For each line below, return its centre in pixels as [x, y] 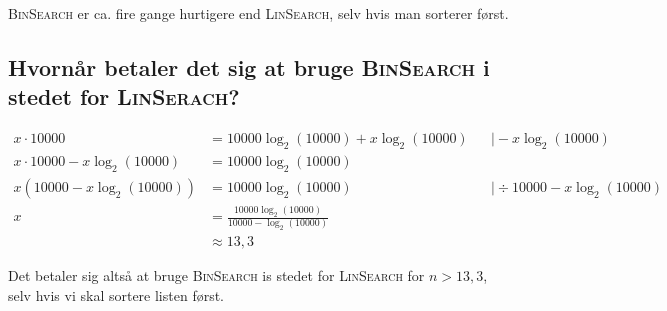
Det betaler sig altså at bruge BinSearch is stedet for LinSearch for [216, 275]
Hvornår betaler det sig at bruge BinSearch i [249, 66]
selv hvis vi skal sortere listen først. [116, 294]
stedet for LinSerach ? [124, 96]
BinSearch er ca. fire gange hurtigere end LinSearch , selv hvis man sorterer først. [258, 13]
